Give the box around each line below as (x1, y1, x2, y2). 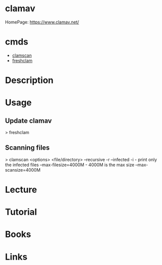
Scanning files (5, 144, 50, 152)
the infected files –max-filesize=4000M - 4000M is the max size (5, 162, 135, 168)
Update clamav (5, 116, 52, 125)
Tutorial (5, 206, 38, 218)
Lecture (5, 184, 38, 196)
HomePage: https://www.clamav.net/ (5, 19, 80, 25)
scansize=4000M (5, 167, 40, 173)
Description (5, 75, 54, 86)
